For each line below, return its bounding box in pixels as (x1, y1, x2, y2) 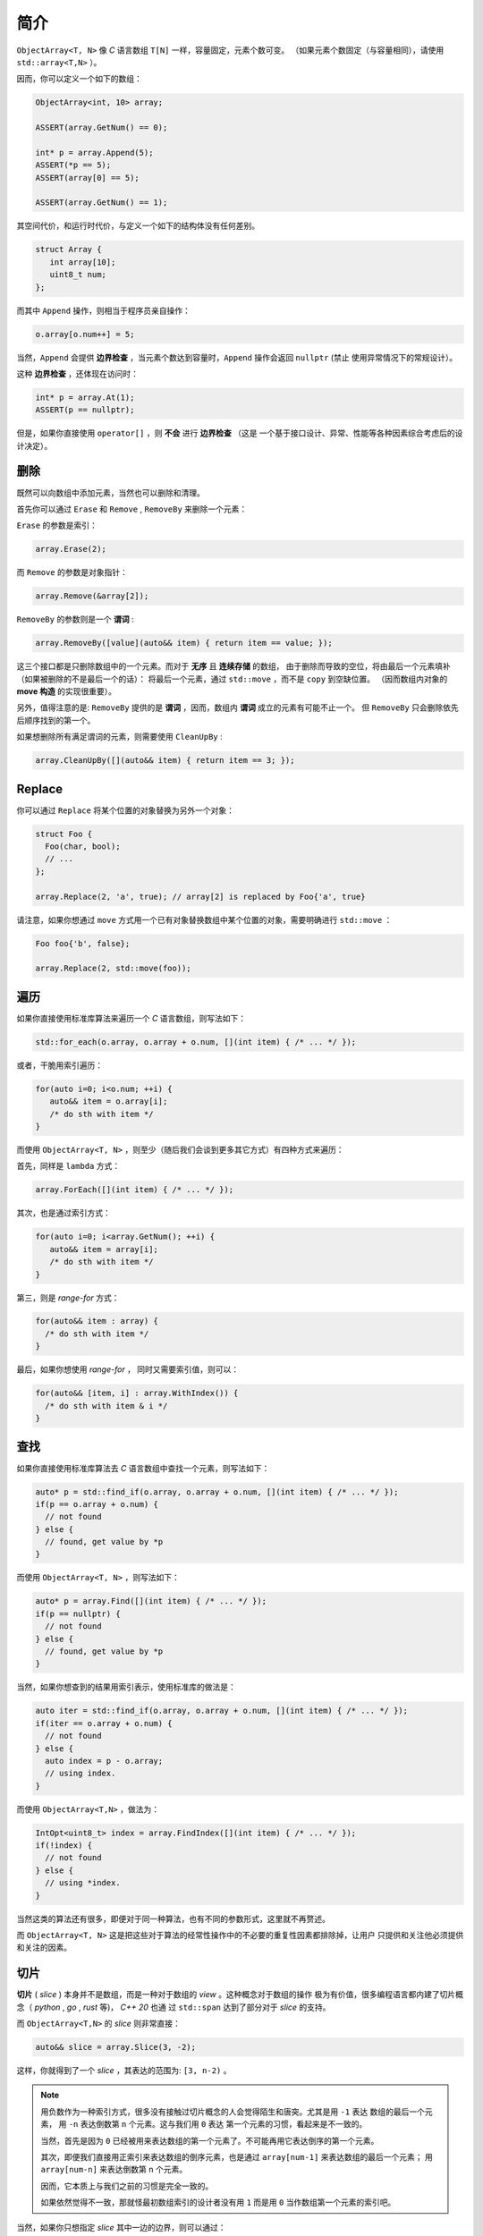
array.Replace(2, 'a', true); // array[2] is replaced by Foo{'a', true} (35, 891, 366, 902)
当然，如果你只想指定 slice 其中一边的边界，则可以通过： (16, 2222, 227, 2232)
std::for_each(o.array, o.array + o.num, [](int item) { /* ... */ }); (35, 1037, 357, 1046)
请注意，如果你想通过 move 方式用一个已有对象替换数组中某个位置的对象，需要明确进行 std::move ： (16, 914, 393, 925)
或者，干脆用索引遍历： (16, 1060, 103, 1071)
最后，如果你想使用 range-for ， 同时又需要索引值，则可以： (16, 1364, 240, 1375)
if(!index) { (35, 1841, 93, 1851)
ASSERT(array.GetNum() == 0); (35, 123, 168, 133)
